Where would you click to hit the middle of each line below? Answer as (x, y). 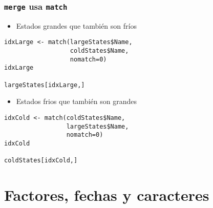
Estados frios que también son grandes (76, 101)
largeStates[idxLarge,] (45, 85)
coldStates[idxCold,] (41, 161)
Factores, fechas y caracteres (107, 195)
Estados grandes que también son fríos (76, 25)
